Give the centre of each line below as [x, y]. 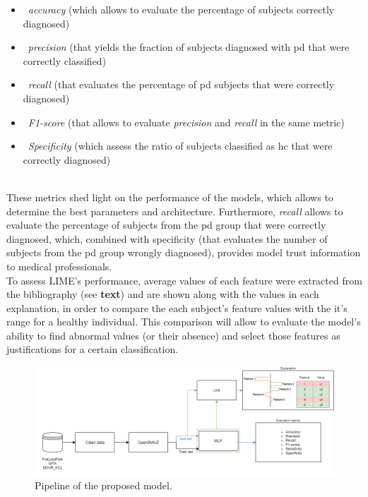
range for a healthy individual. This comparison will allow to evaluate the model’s [184, 322]
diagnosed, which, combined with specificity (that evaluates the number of [167, 238]
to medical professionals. [59, 266]
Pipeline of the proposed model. [103, 485]
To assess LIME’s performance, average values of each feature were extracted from [184, 280]
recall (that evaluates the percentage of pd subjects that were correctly [181, 84]
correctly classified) [65, 60]
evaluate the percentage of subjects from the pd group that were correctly [166, 225]
